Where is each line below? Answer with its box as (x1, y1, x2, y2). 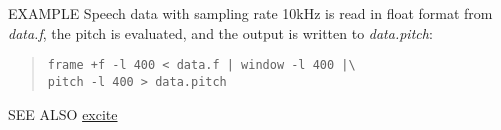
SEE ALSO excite (8, 103, 118, 124)
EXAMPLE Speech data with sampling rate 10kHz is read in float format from (8, 3, 493, 23)
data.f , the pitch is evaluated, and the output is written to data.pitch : (8, 22, 433, 43)
